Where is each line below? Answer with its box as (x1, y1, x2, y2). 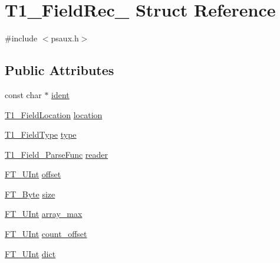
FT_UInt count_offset (5, 228, 87, 240)
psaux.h (51, 32, 79, 44)
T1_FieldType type (5, 128, 77, 141)
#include (5, 32, 38, 44)
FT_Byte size (5, 187, 55, 200)
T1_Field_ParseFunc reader (5, 148, 108, 160)
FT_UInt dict (5, 247, 56, 259)
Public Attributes (5, 61, 114, 79)
